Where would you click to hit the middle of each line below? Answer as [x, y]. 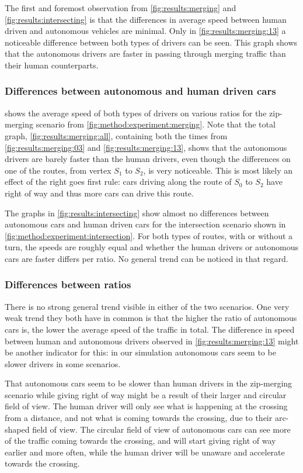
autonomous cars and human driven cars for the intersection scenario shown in [145, 224]
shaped [17, 429]
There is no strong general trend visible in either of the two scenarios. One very [147, 306]
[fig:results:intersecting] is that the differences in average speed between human [146, 19]
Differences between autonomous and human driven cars [140, 91]
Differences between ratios [68, 284]
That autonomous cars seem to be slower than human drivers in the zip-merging [149, 383]
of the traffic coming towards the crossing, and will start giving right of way [140, 441]
